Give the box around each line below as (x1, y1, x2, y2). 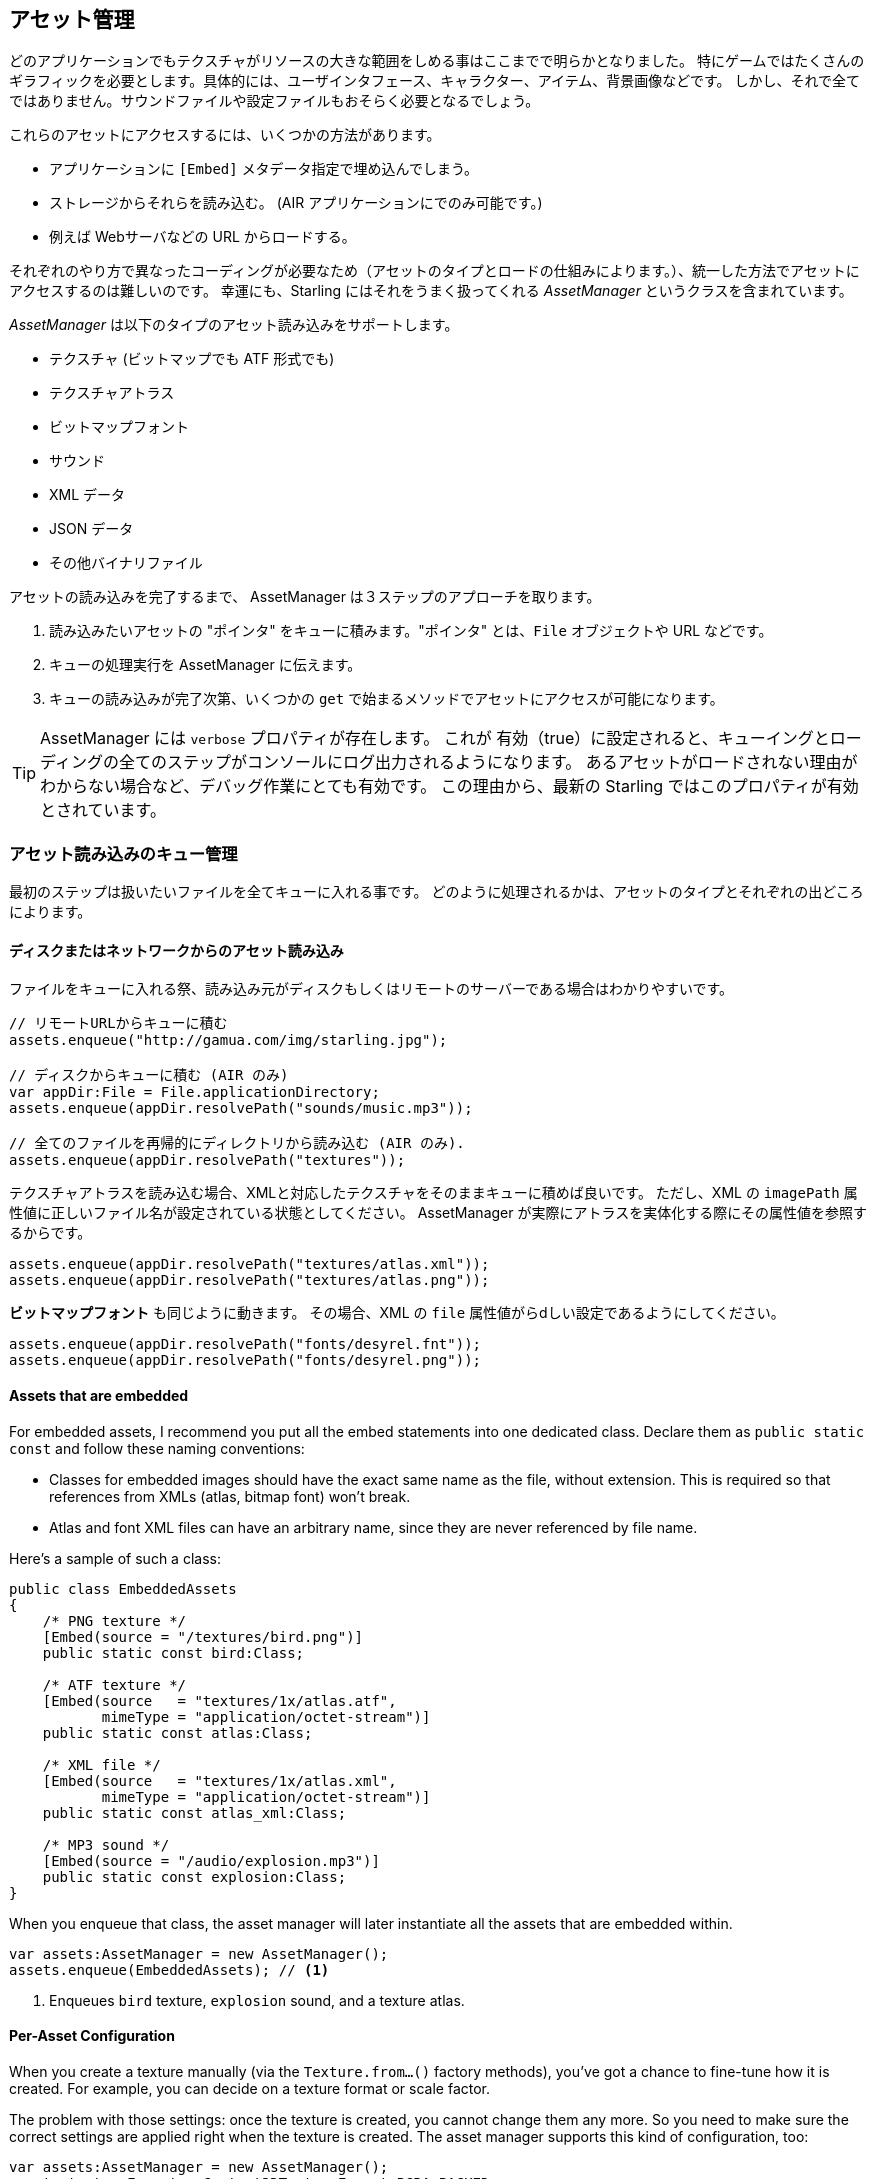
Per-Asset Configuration (9, 2027, 175, 2045)
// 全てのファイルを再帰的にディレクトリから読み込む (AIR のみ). (9, 1135, 465, 1152)
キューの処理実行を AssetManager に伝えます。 (49, 656, 362, 674)
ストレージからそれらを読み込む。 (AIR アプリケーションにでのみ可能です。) (49, 194, 543, 212)
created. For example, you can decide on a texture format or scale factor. (9, 2079, 491, 2097)
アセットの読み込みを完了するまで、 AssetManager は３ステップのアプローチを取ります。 (9, 588, 601, 606)
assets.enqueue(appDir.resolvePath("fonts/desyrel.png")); (9, 1352, 482, 1369)
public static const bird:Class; (42, 1644, 305, 1661)
